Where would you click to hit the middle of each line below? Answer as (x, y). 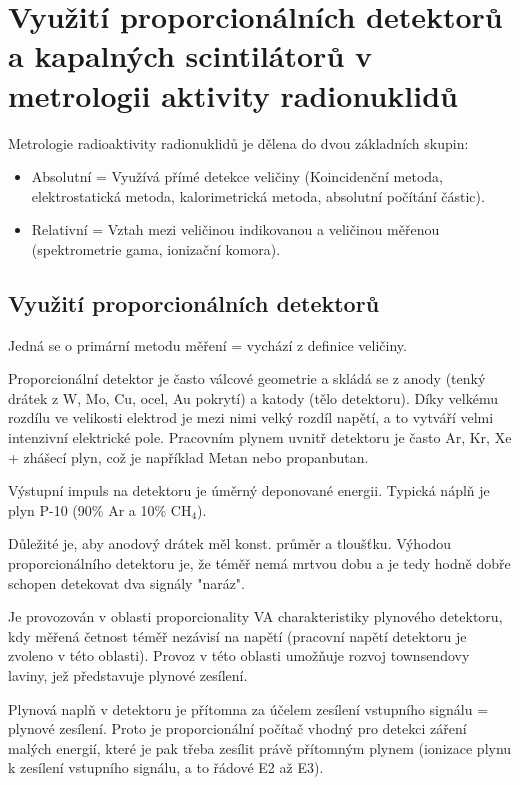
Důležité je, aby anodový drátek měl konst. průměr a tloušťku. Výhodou (230, 543)
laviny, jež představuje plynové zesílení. (128, 674)
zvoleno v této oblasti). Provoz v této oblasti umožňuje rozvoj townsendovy (239, 655)
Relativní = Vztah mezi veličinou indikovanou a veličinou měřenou (235, 229)
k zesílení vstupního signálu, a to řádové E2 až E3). (166, 767)
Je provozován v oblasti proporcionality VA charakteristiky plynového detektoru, (255, 616)
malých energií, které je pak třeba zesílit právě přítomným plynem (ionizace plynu (260, 747)
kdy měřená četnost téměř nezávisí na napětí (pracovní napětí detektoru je (237, 635)
